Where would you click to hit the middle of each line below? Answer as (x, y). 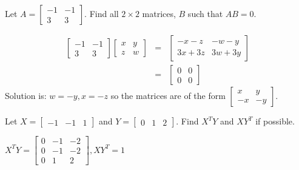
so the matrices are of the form (168, 96)
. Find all (102, 13)
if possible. (275, 121)
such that (205, 13)
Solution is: (26, 96)
